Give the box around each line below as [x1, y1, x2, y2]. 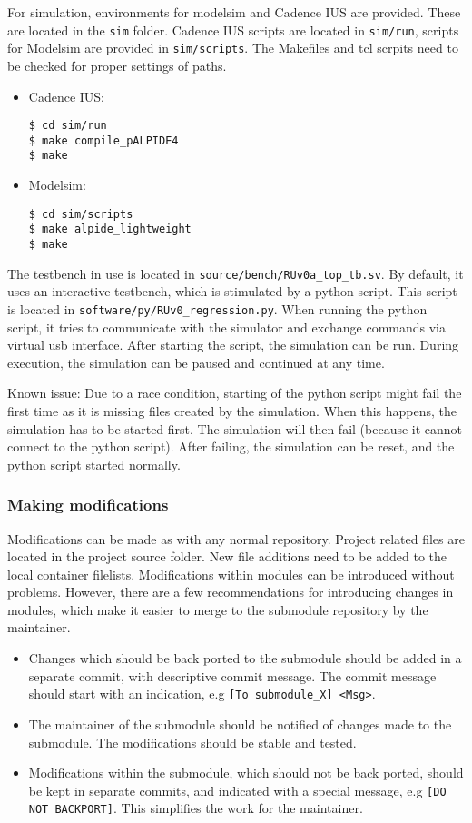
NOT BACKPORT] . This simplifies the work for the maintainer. [28, 798, 363, 818]
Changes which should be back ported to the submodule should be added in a [28, 649, 462, 668]
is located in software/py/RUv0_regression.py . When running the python [7, 299, 428, 318]
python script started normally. [7, 454, 181, 473]
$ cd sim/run [28, 119, 107, 133]
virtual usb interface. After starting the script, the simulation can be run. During [7, 335, 459, 354]
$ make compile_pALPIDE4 [28, 134, 179, 147]
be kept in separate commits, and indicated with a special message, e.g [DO [28, 780, 447, 799]
